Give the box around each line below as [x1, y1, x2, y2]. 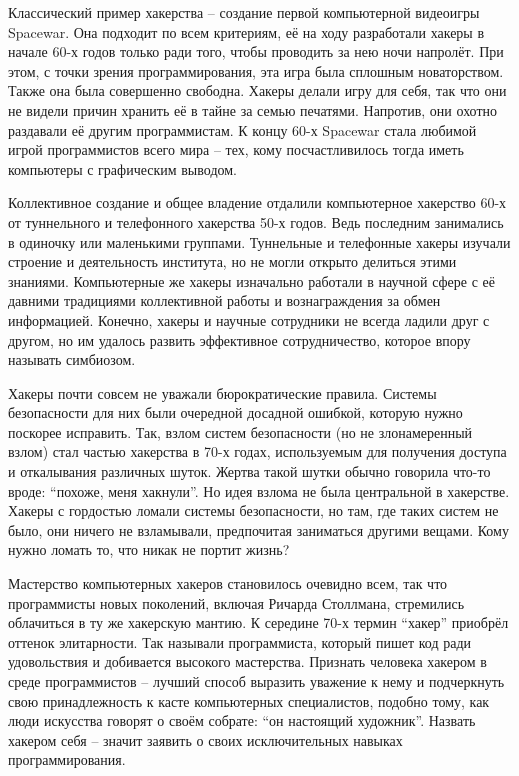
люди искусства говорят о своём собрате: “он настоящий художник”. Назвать [8, 710, 476, 731]
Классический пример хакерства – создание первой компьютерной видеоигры [8, 2, 480, 22]
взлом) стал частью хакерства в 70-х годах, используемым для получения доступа [8, 441, 507, 462]
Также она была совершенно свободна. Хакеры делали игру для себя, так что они [8, 80, 507, 101]
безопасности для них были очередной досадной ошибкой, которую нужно [8, 402, 463, 423]
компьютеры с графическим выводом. [8, 158, 237, 179]
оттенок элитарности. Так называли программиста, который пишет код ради [8, 631, 471, 652]
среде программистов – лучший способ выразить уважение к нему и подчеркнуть [8, 671, 505, 691]
